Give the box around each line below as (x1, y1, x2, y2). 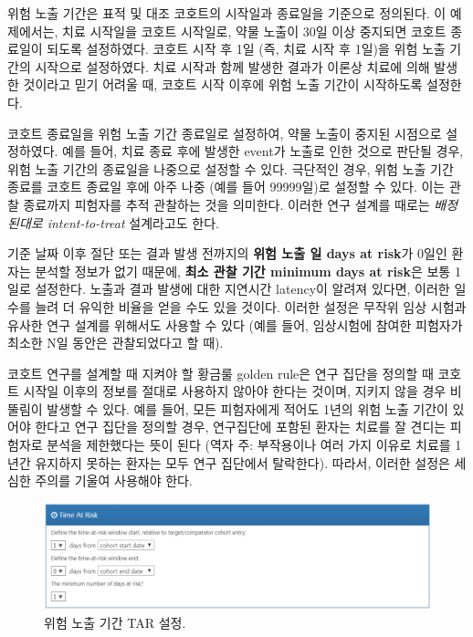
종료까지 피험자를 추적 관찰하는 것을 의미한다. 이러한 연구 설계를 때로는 (23, 194, 430, 214)
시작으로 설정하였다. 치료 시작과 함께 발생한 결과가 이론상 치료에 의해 (35, 57, 430, 76)
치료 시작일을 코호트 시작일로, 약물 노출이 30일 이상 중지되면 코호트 (62, 21, 447, 40)
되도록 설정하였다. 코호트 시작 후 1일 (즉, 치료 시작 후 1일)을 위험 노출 (47, 39, 446, 58)
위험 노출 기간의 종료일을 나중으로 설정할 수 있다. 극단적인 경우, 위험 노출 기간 (7, 159, 454, 178)
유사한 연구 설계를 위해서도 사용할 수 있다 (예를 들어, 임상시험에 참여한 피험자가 (7, 315, 463, 334)
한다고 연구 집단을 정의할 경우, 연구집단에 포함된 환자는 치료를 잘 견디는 (35, 417, 447, 436)
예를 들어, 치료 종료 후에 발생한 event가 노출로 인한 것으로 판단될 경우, (62, 141, 464, 161)
